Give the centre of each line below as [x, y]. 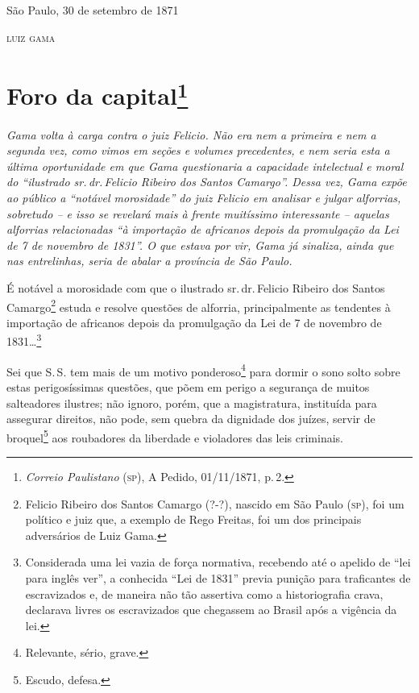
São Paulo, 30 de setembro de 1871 [93, 10]
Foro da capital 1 [97, 94]
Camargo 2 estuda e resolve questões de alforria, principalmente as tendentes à [199, 305]
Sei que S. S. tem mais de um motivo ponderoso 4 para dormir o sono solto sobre [203, 370]
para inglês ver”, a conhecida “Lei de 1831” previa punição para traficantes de [218, 577]
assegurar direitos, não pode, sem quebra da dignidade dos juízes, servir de [191, 419]
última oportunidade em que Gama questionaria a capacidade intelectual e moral [205, 166]
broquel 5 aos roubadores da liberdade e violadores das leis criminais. [175, 436]
